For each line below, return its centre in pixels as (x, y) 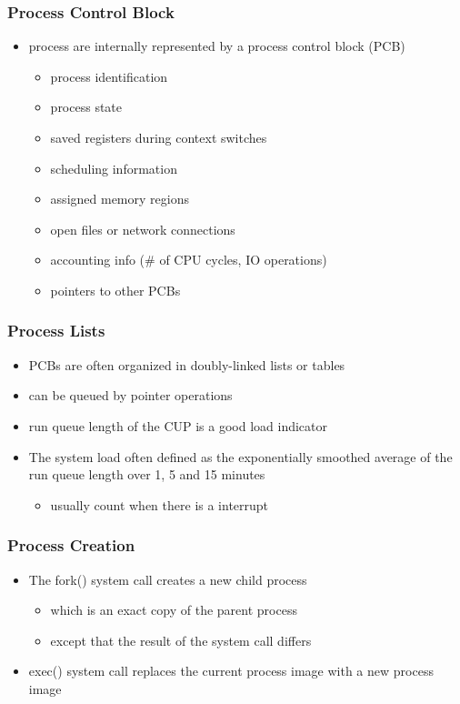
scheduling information (114, 168)
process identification (109, 76)
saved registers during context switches (159, 137)
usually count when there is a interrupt (160, 504)
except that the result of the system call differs (181, 640)
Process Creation (71, 545)
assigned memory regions (120, 199)
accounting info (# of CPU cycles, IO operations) (189, 260)
